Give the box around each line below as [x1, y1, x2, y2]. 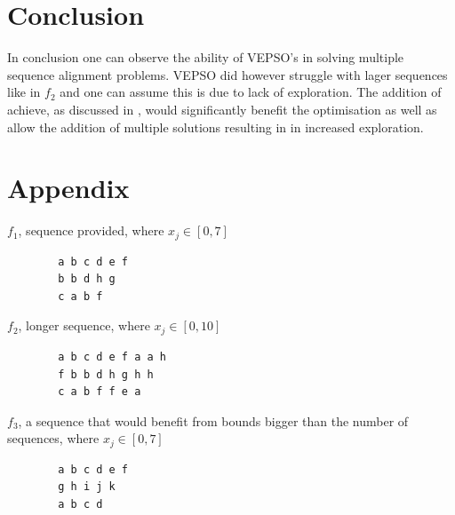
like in [7, 83, 41, 101]
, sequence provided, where [18, 221, 164, 240]
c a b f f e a [58, 385, 141, 399]
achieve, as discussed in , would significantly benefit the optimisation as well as [7, 99, 437, 118]
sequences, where [7, 429, 100, 448]
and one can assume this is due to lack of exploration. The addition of [60, 83, 442, 101]
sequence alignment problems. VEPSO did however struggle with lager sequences [7, 65, 448, 83]
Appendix [7, 170, 130, 206]
